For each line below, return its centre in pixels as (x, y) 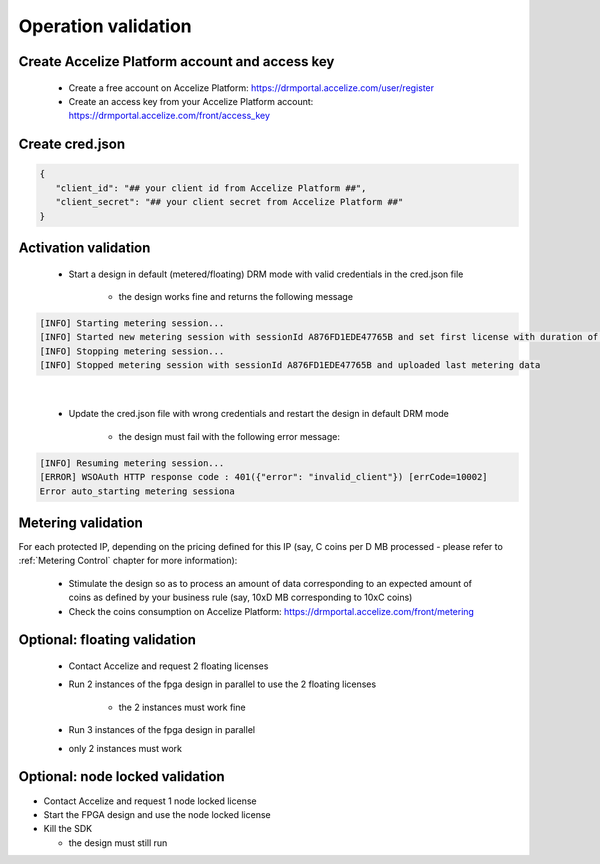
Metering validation (81, 523)
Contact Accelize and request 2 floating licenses (168, 666)
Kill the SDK (68, 829)
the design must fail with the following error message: (229, 436)
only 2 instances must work (125, 748)
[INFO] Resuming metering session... (132, 463)
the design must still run (118, 842)
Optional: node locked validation (121, 776)
